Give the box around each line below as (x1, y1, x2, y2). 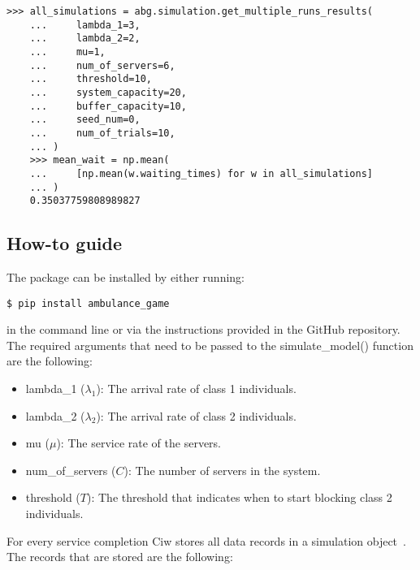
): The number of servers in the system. (123, 461, 321, 478)
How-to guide (6, 231, 122, 256)
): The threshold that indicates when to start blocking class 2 (87, 489, 392, 506)
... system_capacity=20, (29, 86, 187, 98)
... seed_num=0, (29, 114, 141, 126)
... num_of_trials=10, (29, 127, 175, 139)
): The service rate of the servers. (56, 434, 221, 451)
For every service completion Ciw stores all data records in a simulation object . (6, 532, 406, 549)
